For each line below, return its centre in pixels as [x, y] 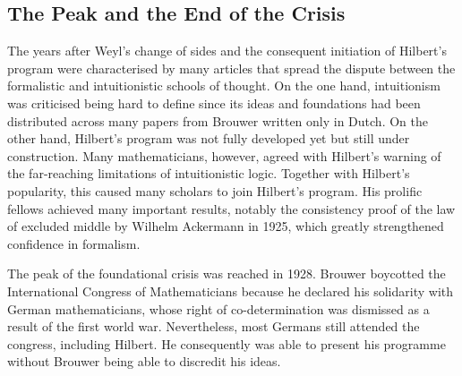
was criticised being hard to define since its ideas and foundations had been [214, 103]
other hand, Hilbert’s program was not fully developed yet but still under [209, 138]
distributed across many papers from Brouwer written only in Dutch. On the [218, 120]
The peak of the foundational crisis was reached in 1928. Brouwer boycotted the [227, 273]
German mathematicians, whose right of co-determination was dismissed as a [218, 308]
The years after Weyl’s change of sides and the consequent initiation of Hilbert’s [227, 51]
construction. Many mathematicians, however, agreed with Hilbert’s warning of [224, 155]
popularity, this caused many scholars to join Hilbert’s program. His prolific [215, 190]
